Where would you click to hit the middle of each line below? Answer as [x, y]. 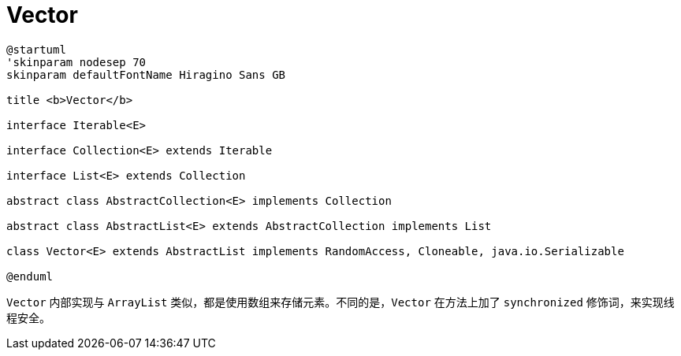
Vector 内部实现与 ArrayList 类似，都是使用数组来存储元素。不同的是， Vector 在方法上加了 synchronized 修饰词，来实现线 [340, 302]
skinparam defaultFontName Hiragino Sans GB [146, 74]
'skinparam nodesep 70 [76, 62]
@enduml [30, 276]
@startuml [36, 49]
